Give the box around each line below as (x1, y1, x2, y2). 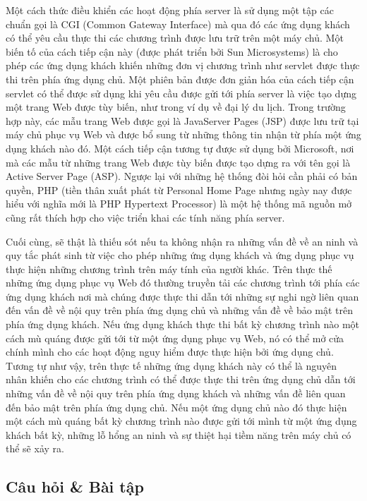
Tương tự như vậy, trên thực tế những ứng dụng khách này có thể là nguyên (6, 358, 337, 373)
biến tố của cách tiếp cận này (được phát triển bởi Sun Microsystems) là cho (6, 44, 338, 59)
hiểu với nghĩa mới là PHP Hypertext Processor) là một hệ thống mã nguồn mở (6, 196, 352, 211)
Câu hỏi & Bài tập (6, 476, 144, 497)
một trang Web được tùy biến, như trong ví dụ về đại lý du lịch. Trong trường (6, 99, 346, 114)
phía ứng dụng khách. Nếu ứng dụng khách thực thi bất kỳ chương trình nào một (6, 317, 360, 332)
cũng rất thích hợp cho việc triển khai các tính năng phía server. (6, 210, 285, 224)
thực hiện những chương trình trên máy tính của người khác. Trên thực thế (6, 261, 332, 276)
